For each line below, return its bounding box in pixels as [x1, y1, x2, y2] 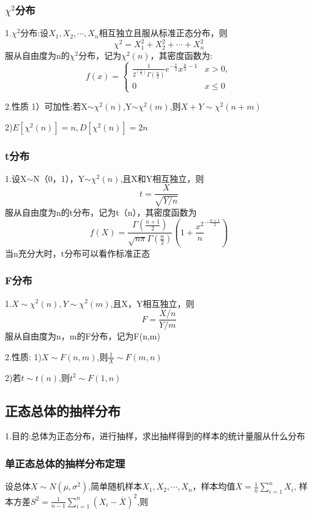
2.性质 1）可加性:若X [5, 100, 87, 113]
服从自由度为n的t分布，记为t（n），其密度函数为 [5, 205, 197, 218]
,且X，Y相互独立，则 [110, 297, 195, 309]
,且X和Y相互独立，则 [120, 172, 204, 184]
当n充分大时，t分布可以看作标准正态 [5, 246, 150, 259]
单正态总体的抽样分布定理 [5, 455, 125, 471]
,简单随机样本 [88, 480, 143, 493]
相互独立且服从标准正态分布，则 [98, 26, 228, 39]
